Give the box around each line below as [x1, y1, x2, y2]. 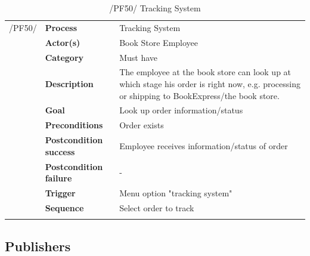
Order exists [119, 119, 164, 131]
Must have [119, 51, 158, 63]
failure [45, 172, 72, 184]
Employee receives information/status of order [119, 139, 288, 152]
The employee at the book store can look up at [119, 66, 292, 78]
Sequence [45, 201, 84, 214]
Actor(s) [45, 36, 80, 48]
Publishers [5, 236, 71, 255]
